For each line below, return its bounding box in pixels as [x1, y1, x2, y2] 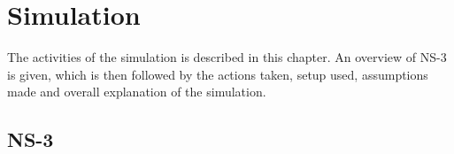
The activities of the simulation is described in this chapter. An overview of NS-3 [7, 48, 447, 66]
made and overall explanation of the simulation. [7, 82, 266, 101]
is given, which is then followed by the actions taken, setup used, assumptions [7, 65, 428, 83]
